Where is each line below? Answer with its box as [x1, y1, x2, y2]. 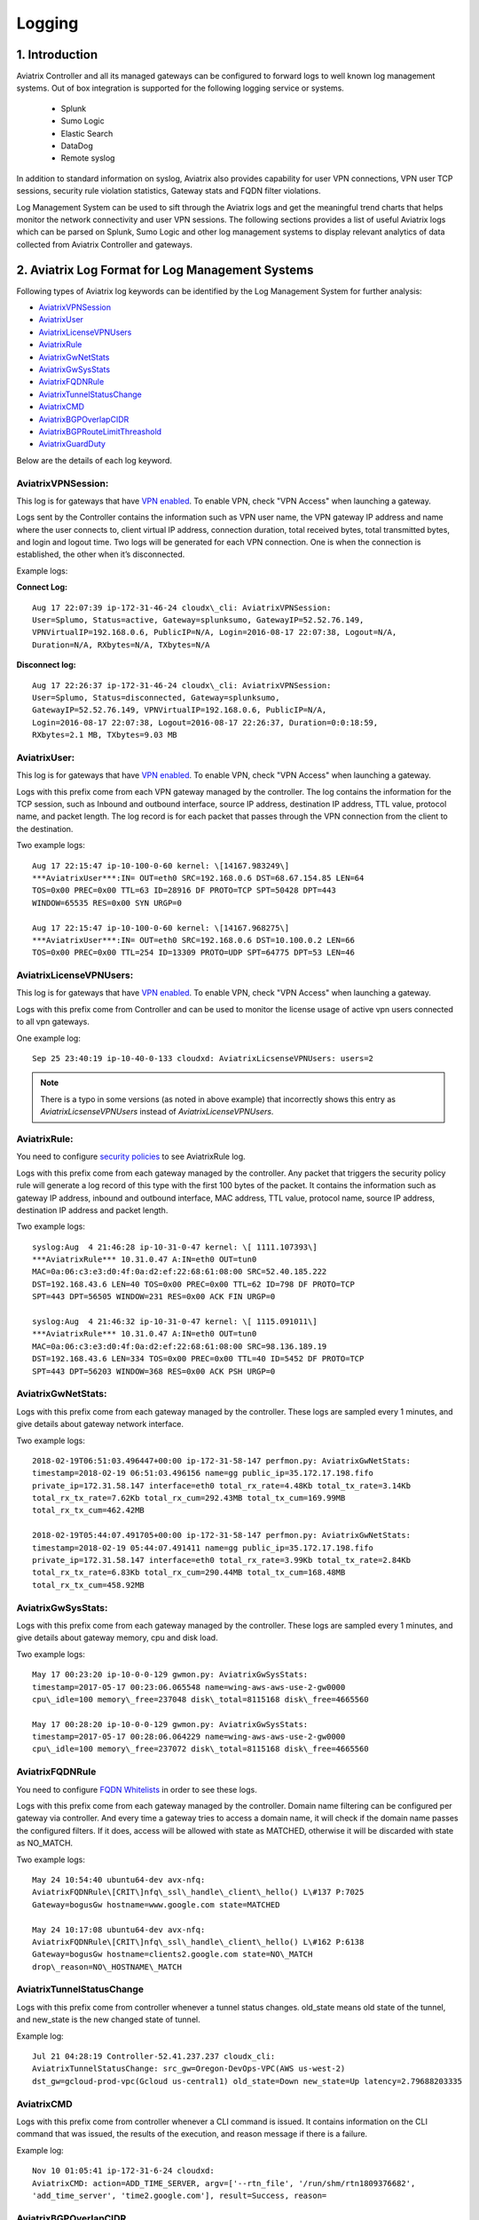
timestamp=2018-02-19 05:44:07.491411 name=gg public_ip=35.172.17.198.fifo [32, 1542, 374, 1553]
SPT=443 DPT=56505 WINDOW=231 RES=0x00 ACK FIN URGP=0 [32, 1292, 276, 1302]
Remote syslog [60, 153, 115, 163]
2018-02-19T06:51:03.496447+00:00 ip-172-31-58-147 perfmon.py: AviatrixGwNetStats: [32, 1455, 412, 1465]
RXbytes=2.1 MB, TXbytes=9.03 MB [32, 730, 177, 741]
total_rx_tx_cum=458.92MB [32, 1580, 145, 1590]
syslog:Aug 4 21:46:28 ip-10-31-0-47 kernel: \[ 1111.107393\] [32, 1241, 318, 1252]
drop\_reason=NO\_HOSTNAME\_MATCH [32, 1962, 182, 1971]
